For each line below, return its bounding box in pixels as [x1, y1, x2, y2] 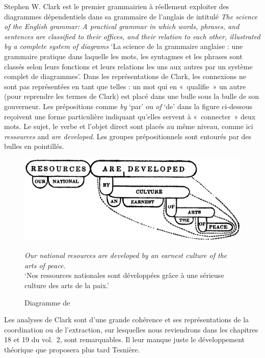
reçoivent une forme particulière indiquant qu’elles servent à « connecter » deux [4, 111, 256, 121]
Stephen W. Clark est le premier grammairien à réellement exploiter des [4, 1, 229, 11]
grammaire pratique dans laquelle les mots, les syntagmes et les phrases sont [4, 50, 243, 61]
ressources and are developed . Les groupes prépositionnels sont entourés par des [4, 131, 252, 141]
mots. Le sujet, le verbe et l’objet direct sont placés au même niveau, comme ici [4, 121, 253, 132]
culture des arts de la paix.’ [24, 279, 109, 290]
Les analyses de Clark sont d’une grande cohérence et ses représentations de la [4, 314, 249, 325]
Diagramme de [24, 297, 70, 308]
